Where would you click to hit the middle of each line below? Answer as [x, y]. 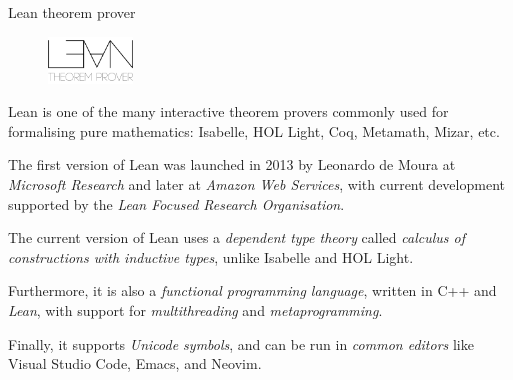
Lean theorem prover [72, 12]
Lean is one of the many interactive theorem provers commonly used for [228, 111]
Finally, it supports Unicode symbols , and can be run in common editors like [241, 343]
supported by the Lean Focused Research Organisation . [176, 203]
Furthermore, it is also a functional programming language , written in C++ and [252, 290]
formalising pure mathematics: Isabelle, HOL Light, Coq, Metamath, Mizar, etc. [254, 130]
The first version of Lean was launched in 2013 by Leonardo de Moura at [232, 164]
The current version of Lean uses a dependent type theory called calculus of [236, 237]
